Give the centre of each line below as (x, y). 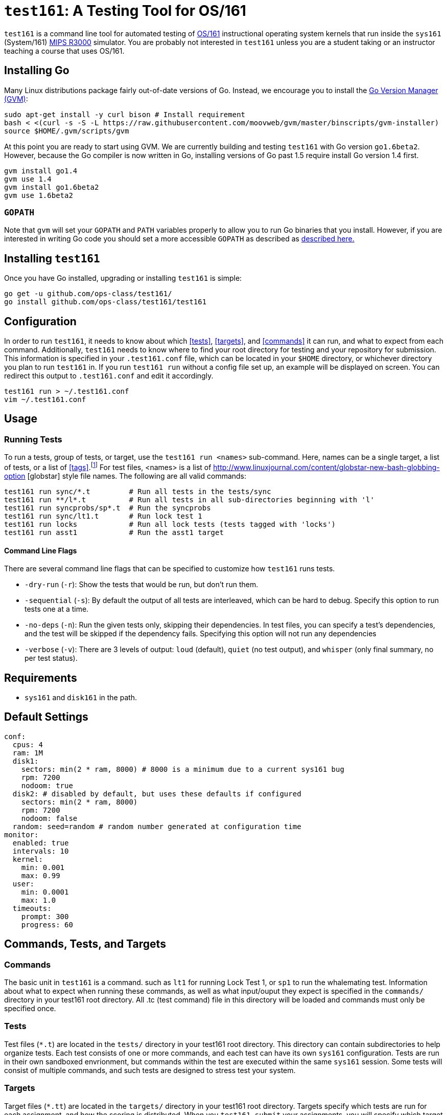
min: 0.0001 (45, 892)
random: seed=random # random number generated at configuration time (157, 826)
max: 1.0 (39, 900)
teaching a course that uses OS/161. (64, 51)
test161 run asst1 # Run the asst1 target (114, 532)
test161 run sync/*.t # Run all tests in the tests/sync (138, 491)
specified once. (30, 1009)
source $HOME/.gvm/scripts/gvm (67, 131)
